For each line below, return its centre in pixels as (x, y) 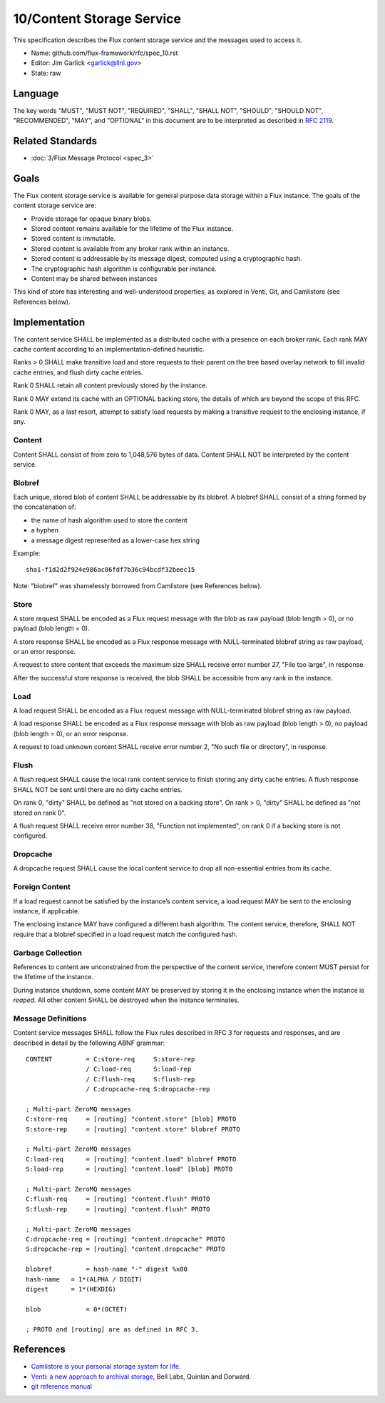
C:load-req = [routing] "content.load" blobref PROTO (131, 1159)
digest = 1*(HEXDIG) (71, 1289)
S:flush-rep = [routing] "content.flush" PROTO (118, 1209)
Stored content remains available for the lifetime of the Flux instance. (132, 228)
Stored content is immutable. (73, 239)
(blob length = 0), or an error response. (71, 733)
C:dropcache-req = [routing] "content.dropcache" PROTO (125, 1239)
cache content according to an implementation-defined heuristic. (109, 349)
